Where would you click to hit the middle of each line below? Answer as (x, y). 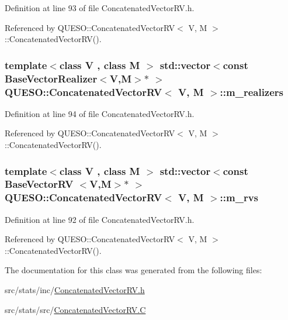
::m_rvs (239, 197)
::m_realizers (252, 92)
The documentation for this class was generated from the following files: (133, 270)
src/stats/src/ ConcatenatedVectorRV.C (75, 309)
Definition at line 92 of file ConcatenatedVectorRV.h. (100, 219)
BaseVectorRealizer (51, 78)
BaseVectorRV (39, 184)
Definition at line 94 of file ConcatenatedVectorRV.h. (100, 113)
